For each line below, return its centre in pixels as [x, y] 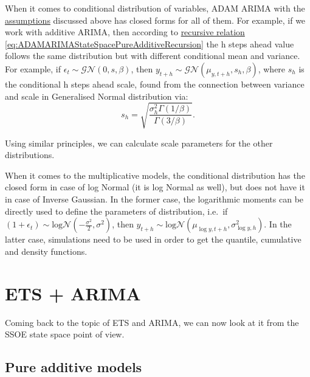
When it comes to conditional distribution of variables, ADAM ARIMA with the [155, 8]
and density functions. [46, 251]
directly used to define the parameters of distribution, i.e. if [116, 211]
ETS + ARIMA [73, 293]
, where [272, 68]
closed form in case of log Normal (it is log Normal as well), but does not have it [155, 187]
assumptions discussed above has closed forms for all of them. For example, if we [155, 20]
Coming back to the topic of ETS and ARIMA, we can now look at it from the [152, 322]
